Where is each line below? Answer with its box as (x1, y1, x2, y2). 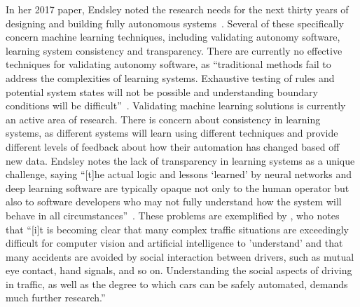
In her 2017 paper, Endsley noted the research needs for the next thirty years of (6, 2, 349, 16)
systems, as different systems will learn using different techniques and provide (6, 125, 338, 140)
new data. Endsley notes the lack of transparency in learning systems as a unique (6, 153, 355, 168)
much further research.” (6, 290, 106, 305)
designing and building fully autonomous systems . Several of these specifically (6, 15, 344, 30)
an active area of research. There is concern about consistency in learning (6, 111, 321, 126)
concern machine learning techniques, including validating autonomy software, (6, 29, 340, 44)
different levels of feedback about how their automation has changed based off (6, 139, 340, 153)
